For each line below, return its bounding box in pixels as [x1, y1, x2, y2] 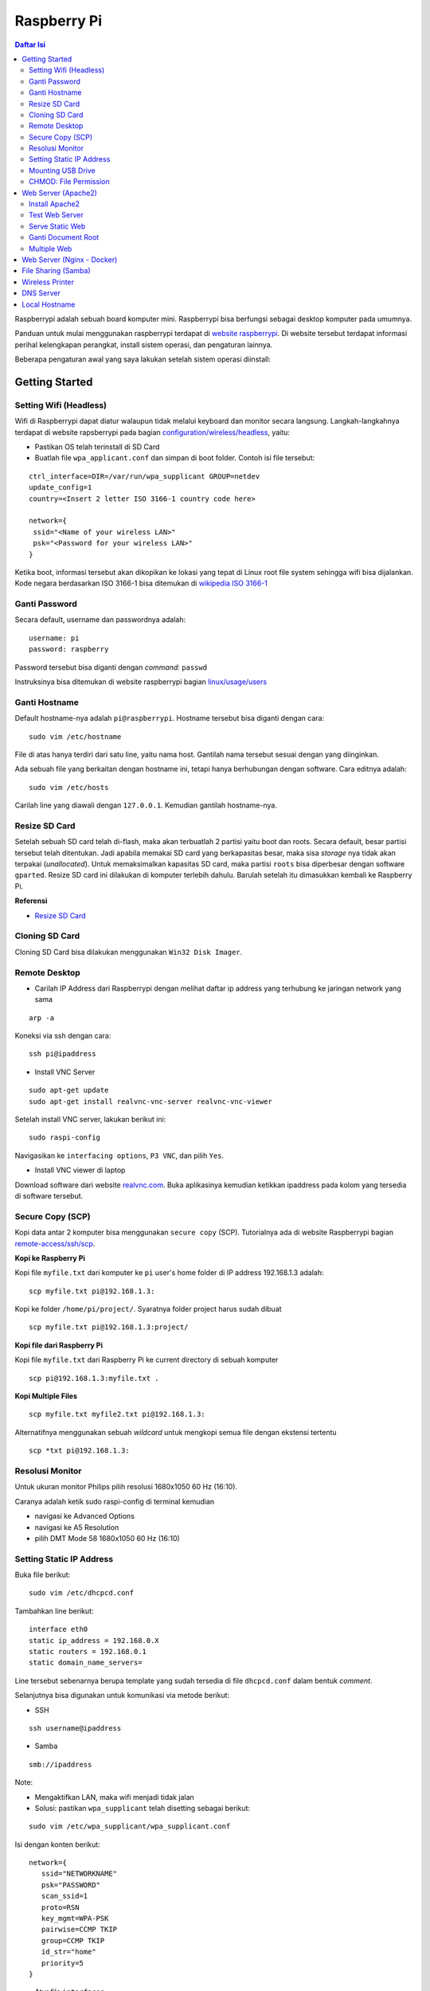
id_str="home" [41, 1947, 96, 1957]
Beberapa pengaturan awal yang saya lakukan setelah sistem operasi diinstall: [14, 354, 271, 364]
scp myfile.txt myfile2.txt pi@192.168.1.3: [29, 1410, 206, 1419]
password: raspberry [29, 645, 109, 654]
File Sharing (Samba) [21, 266, 91, 276]
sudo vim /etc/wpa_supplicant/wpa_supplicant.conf [29, 1822, 231, 1831]
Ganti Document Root [29, 233, 100, 242]
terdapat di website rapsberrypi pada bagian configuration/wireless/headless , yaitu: [14, 427, 291, 437]
